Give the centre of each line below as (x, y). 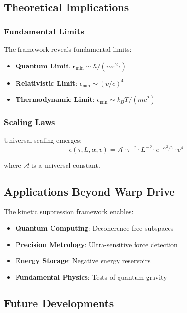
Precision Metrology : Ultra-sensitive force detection (96, 244)
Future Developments (59, 303)
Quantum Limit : (43, 65)
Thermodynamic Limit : (55, 99)
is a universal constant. (66, 165)
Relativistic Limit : (46, 83)
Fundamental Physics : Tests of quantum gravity (91, 276)
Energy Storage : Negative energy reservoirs (83, 260)
